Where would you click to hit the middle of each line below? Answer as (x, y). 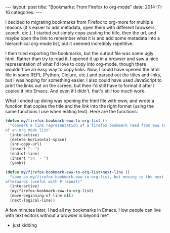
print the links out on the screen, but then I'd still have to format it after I (80, 85)
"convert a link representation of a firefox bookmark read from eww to (88, 125)
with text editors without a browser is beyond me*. (58, 215)
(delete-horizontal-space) (38, 139)
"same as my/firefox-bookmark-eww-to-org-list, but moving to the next (87, 177)
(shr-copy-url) (26, 144)
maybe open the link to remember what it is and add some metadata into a (83, 38)
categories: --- (26, 12)
